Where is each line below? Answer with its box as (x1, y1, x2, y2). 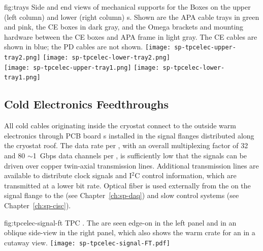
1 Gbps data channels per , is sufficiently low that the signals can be (32, 150, 247, 160)
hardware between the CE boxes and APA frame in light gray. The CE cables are (4, 31, 257, 42)
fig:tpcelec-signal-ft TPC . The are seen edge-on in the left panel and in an (4, 217, 237, 228)
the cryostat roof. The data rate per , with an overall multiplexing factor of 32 (4, 140, 248, 151)
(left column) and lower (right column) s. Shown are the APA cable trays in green (4, 11, 259, 22)
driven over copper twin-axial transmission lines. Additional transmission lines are (4, 160, 259, 171)
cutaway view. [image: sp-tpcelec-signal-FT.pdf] (4, 237, 170, 247)
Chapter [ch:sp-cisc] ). (4, 200, 71, 210)
